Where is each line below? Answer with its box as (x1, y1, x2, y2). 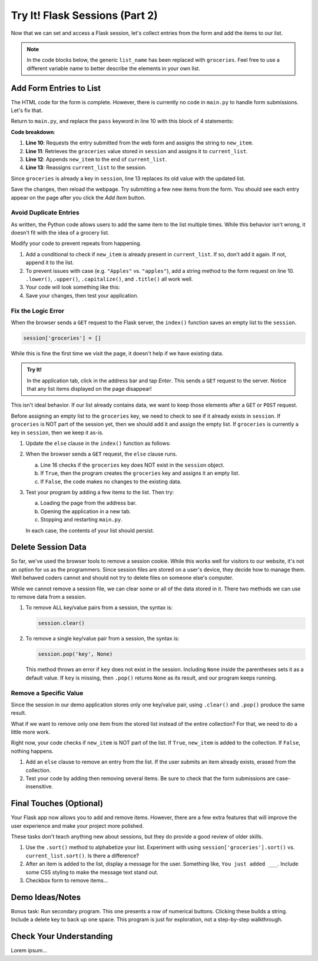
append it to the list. (25, 259, 74, 266)
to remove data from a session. (11, 593, 87, 600)
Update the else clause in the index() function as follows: (25, 440, 171, 447)
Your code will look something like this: (25, 283, 120, 291)
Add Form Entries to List (11, 83, 101, 93)
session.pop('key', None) (38, 651, 113, 658)
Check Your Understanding (11, 932, 113, 942)
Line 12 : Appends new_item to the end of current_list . (25, 156, 167, 163)
